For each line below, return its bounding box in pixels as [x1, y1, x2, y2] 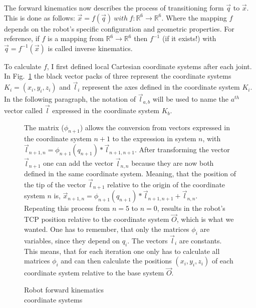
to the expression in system [112, 133, 196, 144]
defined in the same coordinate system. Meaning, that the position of [24, 168, 236, 178]
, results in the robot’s [157, 203, 225, 213]
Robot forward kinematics [24, 284, 104, 295]
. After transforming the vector [135, 144, 230, 155]
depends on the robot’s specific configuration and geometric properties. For [4, 23, 234, 34]
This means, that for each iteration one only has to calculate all [24, 245, 220, 256]
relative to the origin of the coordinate [107, 179, 225, 189]
